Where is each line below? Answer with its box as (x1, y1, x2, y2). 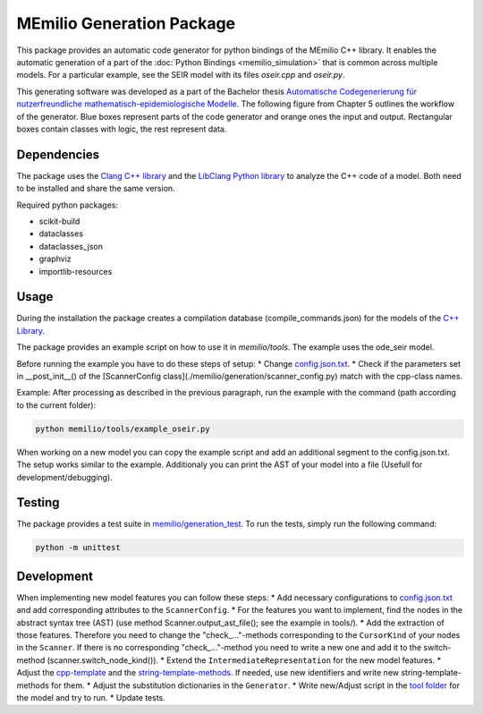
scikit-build (38, 216, 80, 226)
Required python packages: (16, 200, 119, 210)
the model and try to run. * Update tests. (16, 693, 165, 703)
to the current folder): (16, 399, 97, 411)
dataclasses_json (38, 241, 103, 251)
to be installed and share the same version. (16, 183, 175, 194)
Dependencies (16, 147, 100, 162)
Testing (16, 495, 60, 510)
